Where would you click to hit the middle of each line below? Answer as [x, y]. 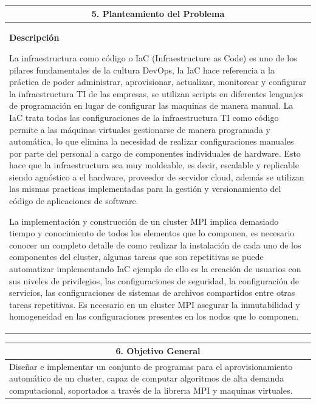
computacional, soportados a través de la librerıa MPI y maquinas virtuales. [151, 390]
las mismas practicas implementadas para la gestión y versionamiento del [145, 189]
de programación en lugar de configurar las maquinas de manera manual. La [151, 105]
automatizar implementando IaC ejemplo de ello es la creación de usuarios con [155, 269]
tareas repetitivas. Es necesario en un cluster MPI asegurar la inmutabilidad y [155, 304]
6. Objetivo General [158, 351]
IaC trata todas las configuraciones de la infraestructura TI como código [144, 117]
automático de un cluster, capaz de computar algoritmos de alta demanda [147, 378]
